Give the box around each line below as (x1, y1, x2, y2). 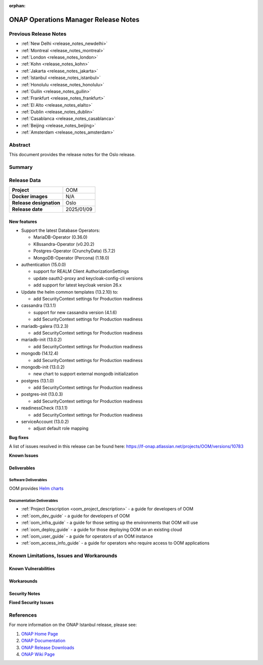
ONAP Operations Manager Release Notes (9, 15, 140, 24)
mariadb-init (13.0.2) (21, 337, 62, 343)
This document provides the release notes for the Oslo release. (9, 152, 136, 158)
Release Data (9, 177, 41, 183)
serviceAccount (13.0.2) (21, 419, 69, 424)
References (9, 612, 37, 618)
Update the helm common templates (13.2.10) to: (21, 289, 119, 295)
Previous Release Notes (9, 30, 67, 37)
